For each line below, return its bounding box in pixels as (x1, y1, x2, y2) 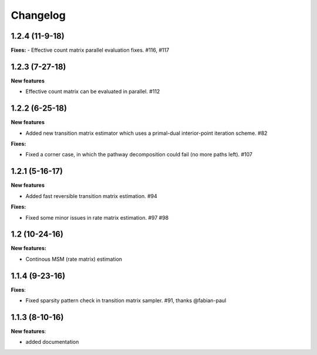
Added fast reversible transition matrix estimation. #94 (25, 192, 158, 199)
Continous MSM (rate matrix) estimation (25, 255, 123, 262)
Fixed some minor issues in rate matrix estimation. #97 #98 (25, 214, 169, 221)
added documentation (25, 339, 79, 346)
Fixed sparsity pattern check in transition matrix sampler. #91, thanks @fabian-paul (25, 297, 227, 304)
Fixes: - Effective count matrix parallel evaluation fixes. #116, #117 (11, 47, 170, 54)
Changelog (11, 9, 66, 22)
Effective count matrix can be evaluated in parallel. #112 (25, 88, 160, 95)
